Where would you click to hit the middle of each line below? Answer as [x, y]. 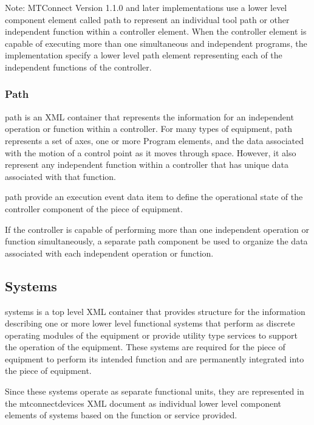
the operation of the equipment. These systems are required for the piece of [145, 347]
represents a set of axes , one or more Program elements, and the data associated [155, 140]
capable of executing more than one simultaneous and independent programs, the [156, 43]
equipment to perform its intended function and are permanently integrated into [155, 358]
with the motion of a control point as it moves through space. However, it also [151, 152]
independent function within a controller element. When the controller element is [156, 31]
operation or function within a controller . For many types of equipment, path [149, 129]
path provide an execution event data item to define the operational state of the [154, 197]
